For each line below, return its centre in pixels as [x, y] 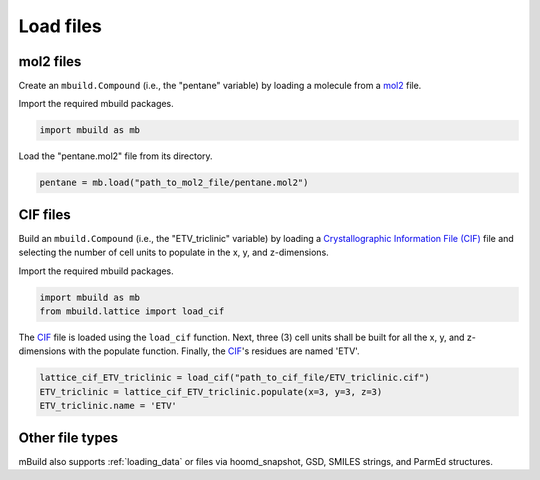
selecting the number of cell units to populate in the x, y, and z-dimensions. [173, 252]
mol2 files [50, 61]
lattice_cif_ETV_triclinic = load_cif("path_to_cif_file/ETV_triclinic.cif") [234, 378]
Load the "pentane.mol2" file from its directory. [116, 156]
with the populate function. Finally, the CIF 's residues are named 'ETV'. [214, 351]
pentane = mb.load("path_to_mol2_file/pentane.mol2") [174, 183]
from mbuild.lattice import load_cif [132, 311]
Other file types [68, 437]
